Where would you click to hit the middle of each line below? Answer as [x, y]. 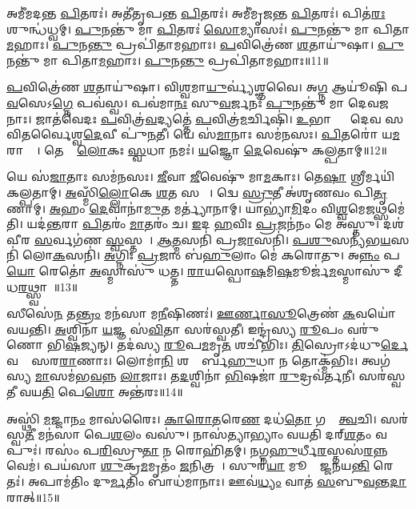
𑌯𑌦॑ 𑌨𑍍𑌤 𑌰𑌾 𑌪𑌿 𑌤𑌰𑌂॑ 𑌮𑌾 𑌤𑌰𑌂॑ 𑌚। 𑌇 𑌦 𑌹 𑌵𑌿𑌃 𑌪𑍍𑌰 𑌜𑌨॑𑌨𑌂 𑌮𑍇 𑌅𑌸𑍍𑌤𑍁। [203, 224]
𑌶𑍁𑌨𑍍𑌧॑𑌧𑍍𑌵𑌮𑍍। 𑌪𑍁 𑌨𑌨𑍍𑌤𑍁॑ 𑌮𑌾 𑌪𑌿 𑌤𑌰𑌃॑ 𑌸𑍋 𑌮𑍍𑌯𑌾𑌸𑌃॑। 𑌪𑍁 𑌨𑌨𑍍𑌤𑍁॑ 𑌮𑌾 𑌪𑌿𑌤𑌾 [208, 28]
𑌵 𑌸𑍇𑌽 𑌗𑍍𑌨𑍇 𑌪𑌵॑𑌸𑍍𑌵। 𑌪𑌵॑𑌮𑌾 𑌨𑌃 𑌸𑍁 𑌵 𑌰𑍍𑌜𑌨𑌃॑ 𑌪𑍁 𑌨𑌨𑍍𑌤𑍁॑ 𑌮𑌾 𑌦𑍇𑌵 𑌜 [198, 102]
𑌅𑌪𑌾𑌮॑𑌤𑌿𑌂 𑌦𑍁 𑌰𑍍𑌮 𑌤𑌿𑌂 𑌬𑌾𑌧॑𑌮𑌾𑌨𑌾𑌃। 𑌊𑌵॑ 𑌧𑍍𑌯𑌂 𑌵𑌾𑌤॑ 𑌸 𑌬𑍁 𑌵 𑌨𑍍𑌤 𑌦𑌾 [218, 481]
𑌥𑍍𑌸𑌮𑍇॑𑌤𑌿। [390, 208]
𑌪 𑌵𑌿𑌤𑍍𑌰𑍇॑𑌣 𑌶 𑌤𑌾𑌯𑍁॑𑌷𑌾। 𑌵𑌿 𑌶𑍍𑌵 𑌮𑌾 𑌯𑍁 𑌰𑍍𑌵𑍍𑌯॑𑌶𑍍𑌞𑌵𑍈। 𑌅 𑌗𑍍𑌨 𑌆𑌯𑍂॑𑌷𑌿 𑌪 [207, 87]
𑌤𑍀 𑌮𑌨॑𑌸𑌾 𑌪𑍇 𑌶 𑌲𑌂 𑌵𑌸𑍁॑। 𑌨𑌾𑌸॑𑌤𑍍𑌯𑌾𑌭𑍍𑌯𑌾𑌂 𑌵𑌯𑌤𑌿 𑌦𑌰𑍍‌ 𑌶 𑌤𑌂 [198, 434]
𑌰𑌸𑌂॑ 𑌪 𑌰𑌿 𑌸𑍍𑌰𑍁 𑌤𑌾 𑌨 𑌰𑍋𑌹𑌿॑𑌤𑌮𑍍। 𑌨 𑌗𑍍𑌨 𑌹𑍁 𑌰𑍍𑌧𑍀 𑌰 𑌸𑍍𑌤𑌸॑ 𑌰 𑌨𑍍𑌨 [216, 449]
